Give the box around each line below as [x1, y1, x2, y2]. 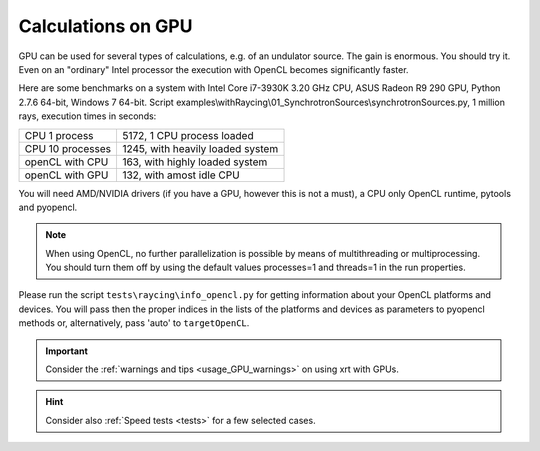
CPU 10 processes [24, 141, 112, 155]
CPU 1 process [24, 128, 94, 142]
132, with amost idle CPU [121, 168, 240, 182]
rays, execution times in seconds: [18, 110, 157, 122]
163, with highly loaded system [121, 155, 268, 169]
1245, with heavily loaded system [121, 141, 279, 155]
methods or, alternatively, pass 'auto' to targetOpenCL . [18, 317, 250, 329]
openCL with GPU [24, 168, 109, 182]
